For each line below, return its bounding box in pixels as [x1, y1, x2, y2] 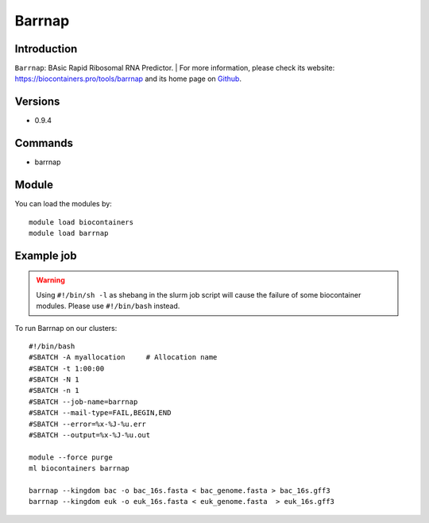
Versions [14, 95, 60, 109]
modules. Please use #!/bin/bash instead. [36, 302, 180, 311]
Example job [14, 248, 77, 262]
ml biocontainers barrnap [29, 464, 130, 473]
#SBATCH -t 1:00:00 [29, 363, 105, 373]
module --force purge [29, 452, 113, 462]
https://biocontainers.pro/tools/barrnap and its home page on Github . [14, 74, 242, 83]
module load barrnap [29, 229, 109, 237]
